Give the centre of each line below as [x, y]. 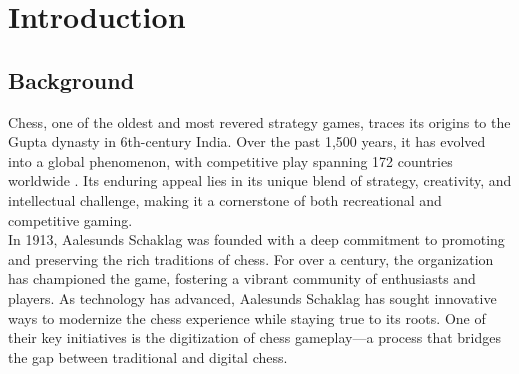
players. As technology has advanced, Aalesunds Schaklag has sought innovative [252, 297]
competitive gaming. [70, 219]
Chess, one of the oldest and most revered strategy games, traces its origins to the [259, 121]
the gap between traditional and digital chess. [148, 356]
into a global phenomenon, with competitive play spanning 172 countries [230, 160]
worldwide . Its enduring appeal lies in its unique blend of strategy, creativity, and [260, 180]
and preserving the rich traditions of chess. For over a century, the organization [251, 258]
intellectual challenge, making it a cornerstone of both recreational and [225, 199]
